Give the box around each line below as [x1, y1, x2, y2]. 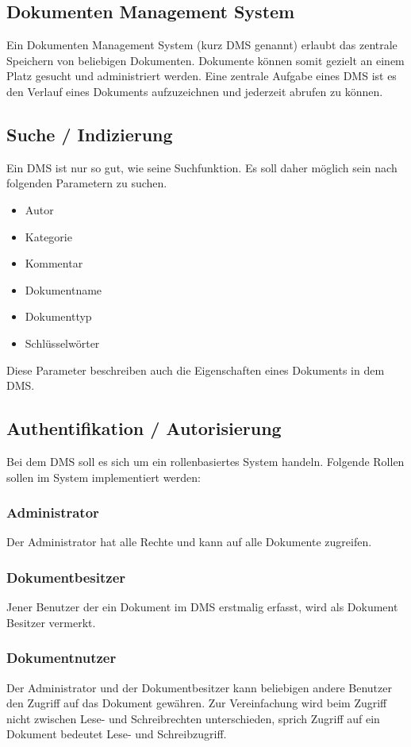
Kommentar [25, 255, 83, 271]
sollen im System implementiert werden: [6, 468, 201, 485]
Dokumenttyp [25, 308, 92, 325]
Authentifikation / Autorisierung [6, 416, 282, 441]
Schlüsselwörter [25, 334, 100, 351]
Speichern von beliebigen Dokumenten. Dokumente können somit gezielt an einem [6, 52, 405, 68]
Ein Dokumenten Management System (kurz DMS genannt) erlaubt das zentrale [6, 37, 398, 53]
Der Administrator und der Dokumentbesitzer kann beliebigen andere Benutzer [6, 679, 392, 695]
